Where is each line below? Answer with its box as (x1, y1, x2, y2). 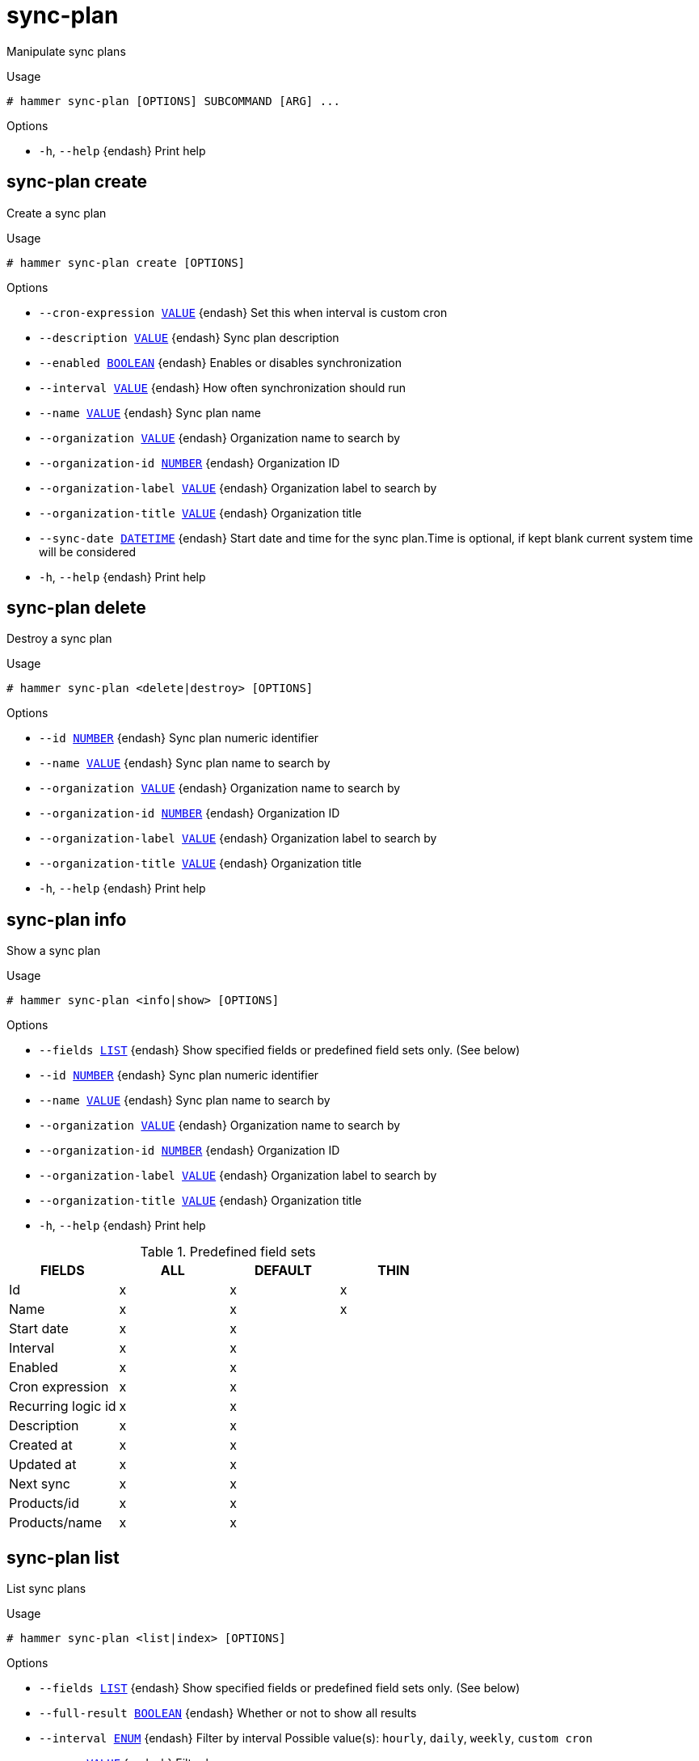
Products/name (9, 1514, 103, 1531)
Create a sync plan (6, 205, 107, 220)
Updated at (9, 1456, 77, 1473)
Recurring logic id (9, 1398, 116, 1415)
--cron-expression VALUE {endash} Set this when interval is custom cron (39, 305, 448, 319)
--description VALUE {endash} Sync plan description (39, 330, 339, 344)
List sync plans (6, 1582, 86, 1596)
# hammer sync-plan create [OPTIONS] (6, 255, 246, 269)
